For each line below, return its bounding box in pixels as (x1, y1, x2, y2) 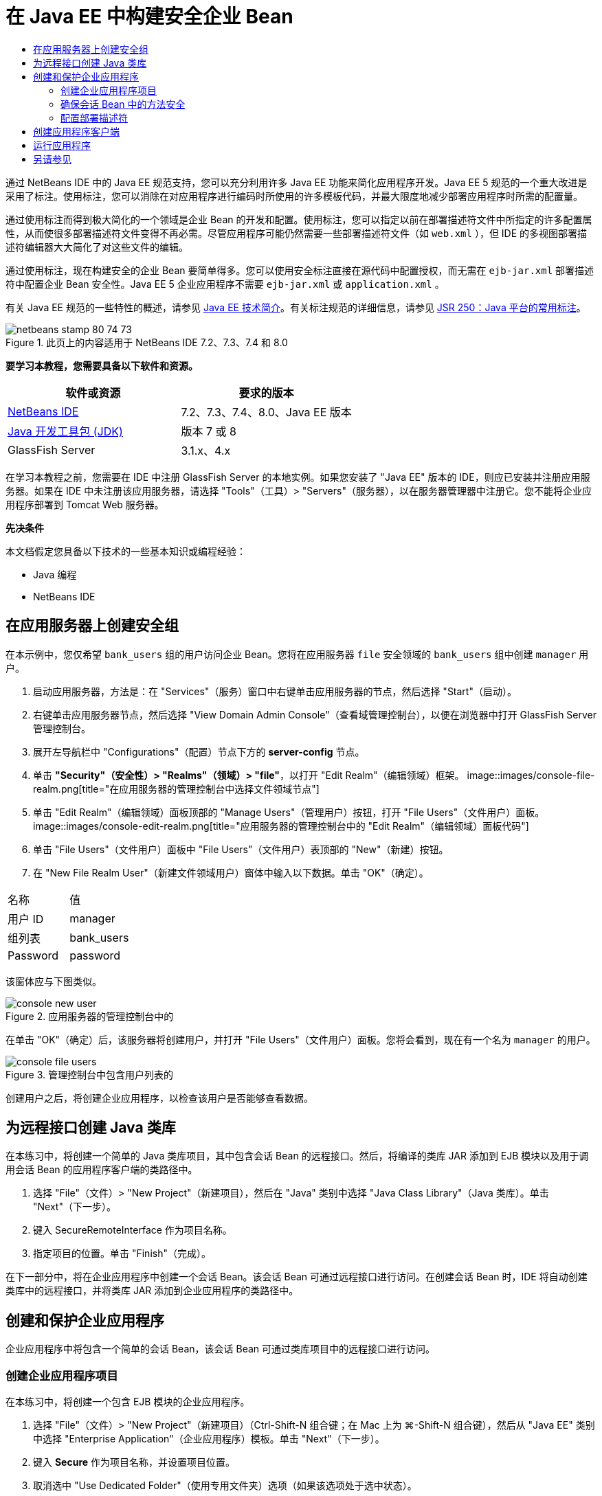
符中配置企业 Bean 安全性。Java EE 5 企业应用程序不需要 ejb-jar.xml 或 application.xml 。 (5, 277, 445, 290)
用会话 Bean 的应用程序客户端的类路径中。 (5, 1164, 198, 1176)
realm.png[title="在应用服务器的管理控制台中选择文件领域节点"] (33, 782, 320, 795)
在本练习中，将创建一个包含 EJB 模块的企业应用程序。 (5, 1396, 250, 1408)
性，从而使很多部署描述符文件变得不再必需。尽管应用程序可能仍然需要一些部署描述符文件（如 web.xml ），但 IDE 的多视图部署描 (5, 227, 588, 239)
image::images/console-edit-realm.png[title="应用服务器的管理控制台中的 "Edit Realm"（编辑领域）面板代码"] (33, 819, 529, 832)
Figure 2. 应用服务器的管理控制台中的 (5, 1010, 174, 1022)
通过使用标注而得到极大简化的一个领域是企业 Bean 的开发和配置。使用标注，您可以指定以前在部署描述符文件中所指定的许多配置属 (5, 213, 592, 225)
